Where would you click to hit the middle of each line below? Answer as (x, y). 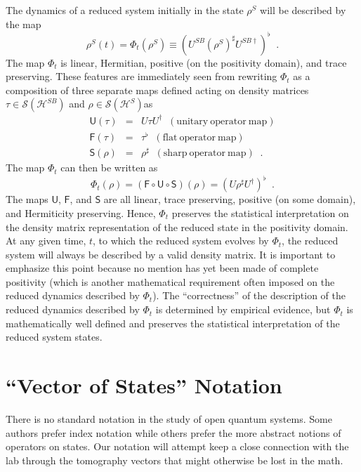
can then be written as (109, 168)
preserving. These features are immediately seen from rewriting (142, 76)
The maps (27, 199)
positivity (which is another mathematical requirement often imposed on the (170, 281)
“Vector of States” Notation (144, 385)
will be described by (303, 10)
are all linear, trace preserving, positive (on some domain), (230, 199)
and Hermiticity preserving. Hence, (81, 212)
